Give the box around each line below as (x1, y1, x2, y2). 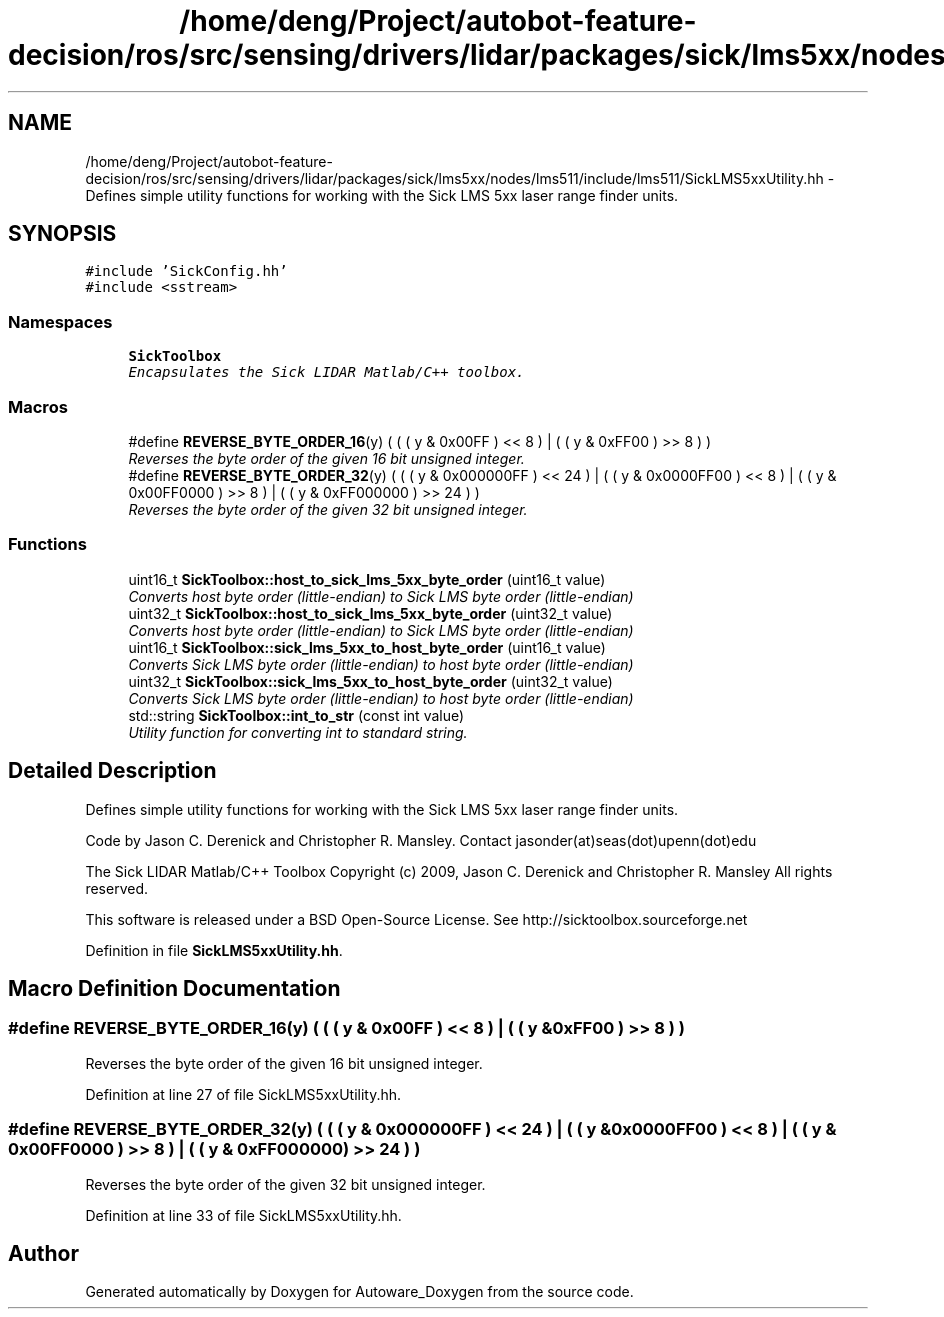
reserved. (85, 879, 148, 897)
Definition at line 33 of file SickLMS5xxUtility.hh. (85, 1206, 402, 1224)
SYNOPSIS (8, 221, 117, 247)
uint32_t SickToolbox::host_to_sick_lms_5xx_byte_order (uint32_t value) (128, 604, 613, 622)
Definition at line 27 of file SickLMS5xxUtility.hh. (85, 1085, 402, 1103)
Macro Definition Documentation (8, 975, 341, 1001)
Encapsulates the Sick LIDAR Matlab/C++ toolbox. (128, 364, 525, 381)
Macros (8, 396, 68, 417)
